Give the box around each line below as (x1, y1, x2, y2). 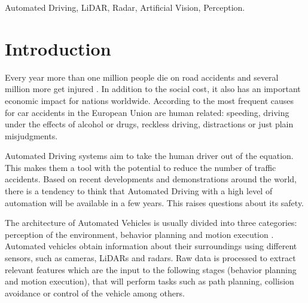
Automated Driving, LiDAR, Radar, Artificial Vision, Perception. (5, 1, 245, 13)
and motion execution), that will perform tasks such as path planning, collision (5, 275, 294, 287)
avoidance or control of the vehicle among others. (5, 286, 185, 299)
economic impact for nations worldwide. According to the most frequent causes (5, 94, 294, 106)
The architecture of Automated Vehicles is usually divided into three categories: (5, 216, 297, 229)
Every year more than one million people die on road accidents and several (5, 71, 279, 83)
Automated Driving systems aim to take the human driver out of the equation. (5, 149, 294, 162)
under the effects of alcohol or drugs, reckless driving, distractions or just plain (5, 118, 294, 130)
